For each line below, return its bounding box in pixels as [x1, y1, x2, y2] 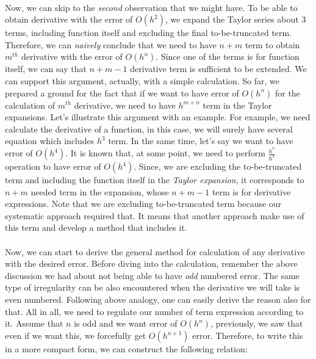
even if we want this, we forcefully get [5, 329, 146, 342]
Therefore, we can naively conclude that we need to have [5, 38, 217, 51]
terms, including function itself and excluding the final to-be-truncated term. [5, 26, 292, 39]
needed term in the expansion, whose [31, 185, 169, 198]
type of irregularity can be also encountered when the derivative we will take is [5, 281, 300, 294]
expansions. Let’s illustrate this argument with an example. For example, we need [5, 111, 311, 123]
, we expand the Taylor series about [165, 13, 299, 26]
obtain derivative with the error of [5, 13, 133, 26]
